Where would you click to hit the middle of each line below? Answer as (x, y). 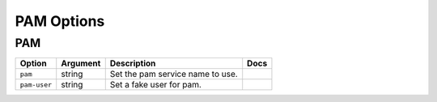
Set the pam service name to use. (174, 74)
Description (133, 63)
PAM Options (60, 21)
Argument (81, 63)
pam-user (36, 85)
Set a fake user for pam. (155, 85)
